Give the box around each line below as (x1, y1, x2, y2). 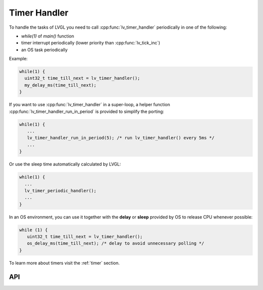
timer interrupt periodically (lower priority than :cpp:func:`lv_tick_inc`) (21, 40, 160, 46)
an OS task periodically (21, 47, 68, 53)
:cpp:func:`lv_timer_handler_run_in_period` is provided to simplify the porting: (9, 109, 164, 114)
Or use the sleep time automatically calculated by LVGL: (9, 161, 121, 167)
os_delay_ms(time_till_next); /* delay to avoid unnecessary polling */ (27, 241, 205, 246)
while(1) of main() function (21, 33, 75, 39)
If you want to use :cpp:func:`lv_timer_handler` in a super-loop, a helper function (9, 102, 170, 108)
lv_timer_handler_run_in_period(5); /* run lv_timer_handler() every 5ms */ (27, 135, 215, 141)
